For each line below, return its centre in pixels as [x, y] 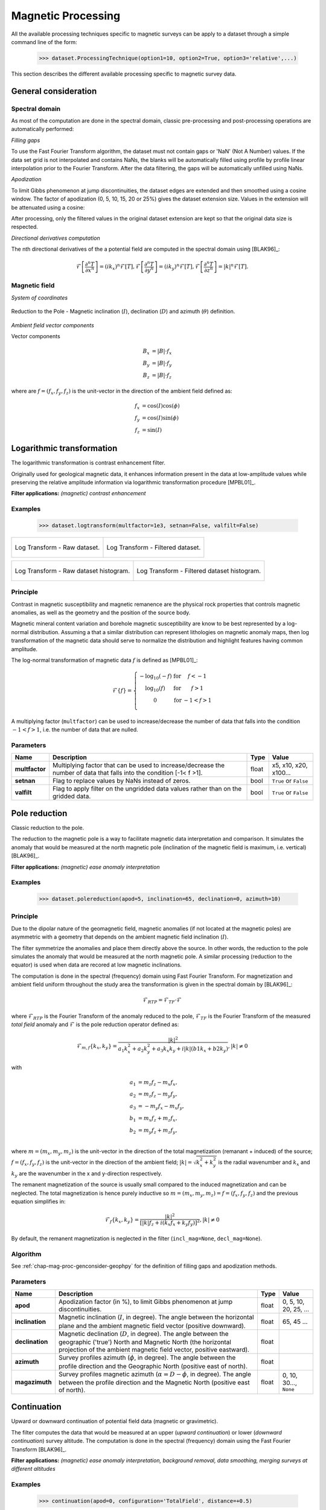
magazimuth [33, 1382]
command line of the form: [44, 42]
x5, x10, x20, [290, 765]
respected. [25, 227]
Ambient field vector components [53, 325]
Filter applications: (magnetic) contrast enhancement [78, 493]
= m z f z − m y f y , [158, 1095]
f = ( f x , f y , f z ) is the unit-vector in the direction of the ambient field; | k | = [102, 1163]
